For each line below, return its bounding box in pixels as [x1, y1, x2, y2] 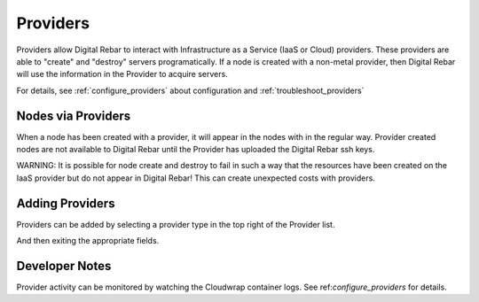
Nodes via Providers [16, 108, 131, 123]
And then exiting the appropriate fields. [16, 236, 160, 246]
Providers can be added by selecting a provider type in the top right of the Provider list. [16, 219, 335, 229]
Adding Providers [16, 196, 115, 211]
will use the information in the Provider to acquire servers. [16, 69, 228, 80]
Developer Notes [16, 258, 112, 274]
